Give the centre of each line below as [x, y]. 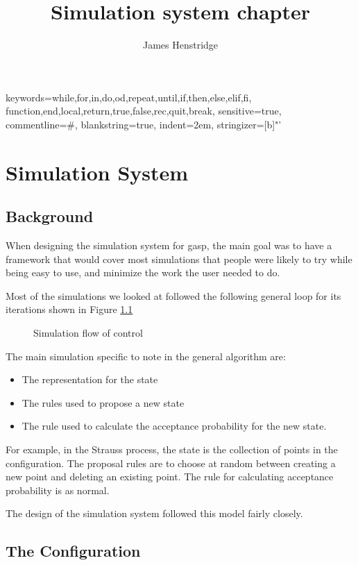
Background [50, 216]
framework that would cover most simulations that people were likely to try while [179, 259]
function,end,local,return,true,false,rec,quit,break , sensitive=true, [144, 111]
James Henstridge [180, 45]
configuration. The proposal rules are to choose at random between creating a [171, 463]
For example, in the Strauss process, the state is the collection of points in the [172, 449]
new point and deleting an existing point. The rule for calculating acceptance [170, 477]
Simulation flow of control [88, 333]
